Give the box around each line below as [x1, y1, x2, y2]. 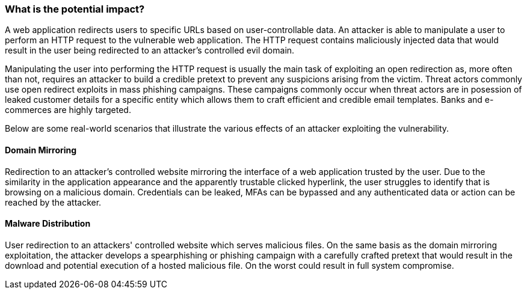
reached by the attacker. [5, 197, 102, 207]
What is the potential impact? [5, 3, 145, 15]
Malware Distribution [5, 218, 91, 229]
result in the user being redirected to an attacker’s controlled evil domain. [5, 45, 295, 56]
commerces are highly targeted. [5, 105, 131, 115]
